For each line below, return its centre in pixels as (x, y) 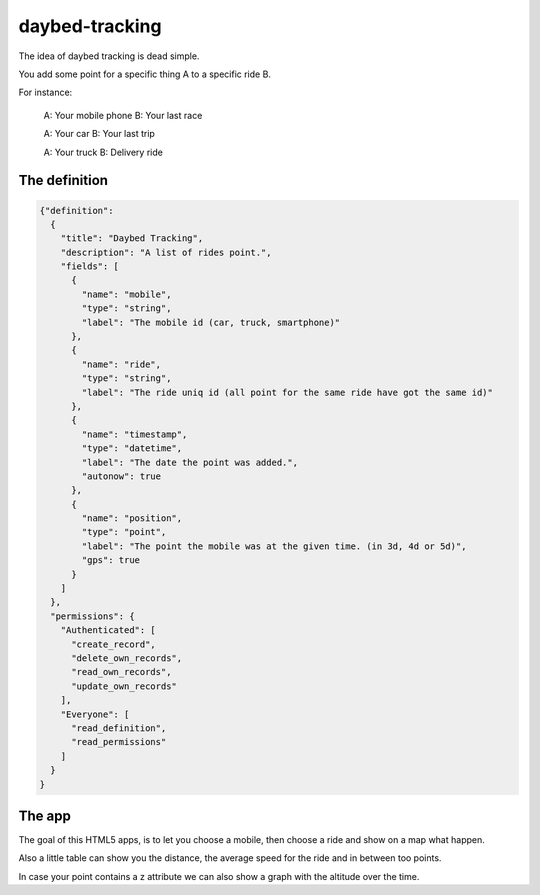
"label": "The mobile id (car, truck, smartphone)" (211, 322)
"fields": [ (90, 266)
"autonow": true (121, 476)
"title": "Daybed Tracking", (132, 238)
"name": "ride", (121, 364)
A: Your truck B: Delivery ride (103, 152)
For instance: (45, 92)
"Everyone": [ (95, 714)
